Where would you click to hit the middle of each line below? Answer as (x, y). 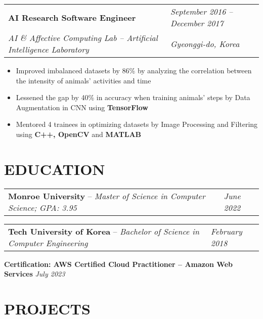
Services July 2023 (35, 274)
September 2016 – (202, 11)
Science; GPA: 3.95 (42, 207)
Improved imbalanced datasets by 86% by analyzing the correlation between (134, 70)
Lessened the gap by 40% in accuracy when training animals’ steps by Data (133, 97)
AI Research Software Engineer (72, 17)
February (226, 231)
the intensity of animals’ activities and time (83, 80)
